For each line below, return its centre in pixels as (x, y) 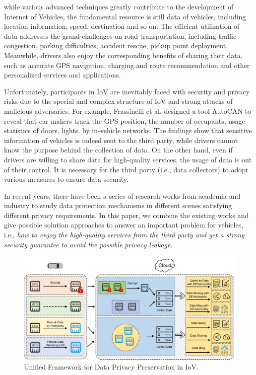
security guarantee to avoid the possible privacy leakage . (88, 244)
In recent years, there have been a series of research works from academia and (122, 195)
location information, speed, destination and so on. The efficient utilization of (122, 26)
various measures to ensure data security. (66, 179)
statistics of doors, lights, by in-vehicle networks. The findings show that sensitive (128, 130)
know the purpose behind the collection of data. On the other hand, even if (118, 150)
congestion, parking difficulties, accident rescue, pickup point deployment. (116, 45)
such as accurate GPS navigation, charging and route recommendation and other (127, 65)
